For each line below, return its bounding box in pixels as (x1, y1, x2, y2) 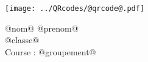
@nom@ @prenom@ (5, 21, 79, 34)
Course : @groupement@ (5, 45, 96, 58)
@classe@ (5, 33, 40, 46)
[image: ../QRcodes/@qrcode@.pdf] (5, 4, 145, 13)
